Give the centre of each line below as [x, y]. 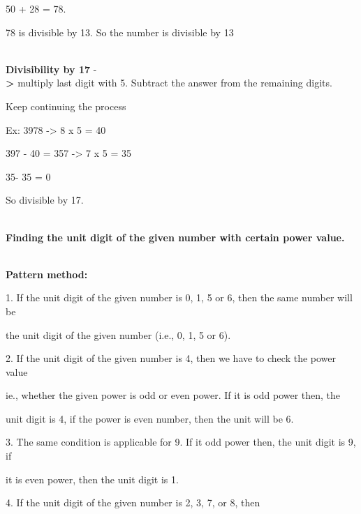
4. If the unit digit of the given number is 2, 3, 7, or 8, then [133, 502]
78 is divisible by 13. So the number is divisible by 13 [120, 32]
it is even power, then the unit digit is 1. [92, 479]
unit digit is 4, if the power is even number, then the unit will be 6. [150, 418]
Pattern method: [47, 274]
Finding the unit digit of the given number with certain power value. [175, 237]
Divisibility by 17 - [51, 69]
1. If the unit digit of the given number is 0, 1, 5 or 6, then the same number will [179, 297]
